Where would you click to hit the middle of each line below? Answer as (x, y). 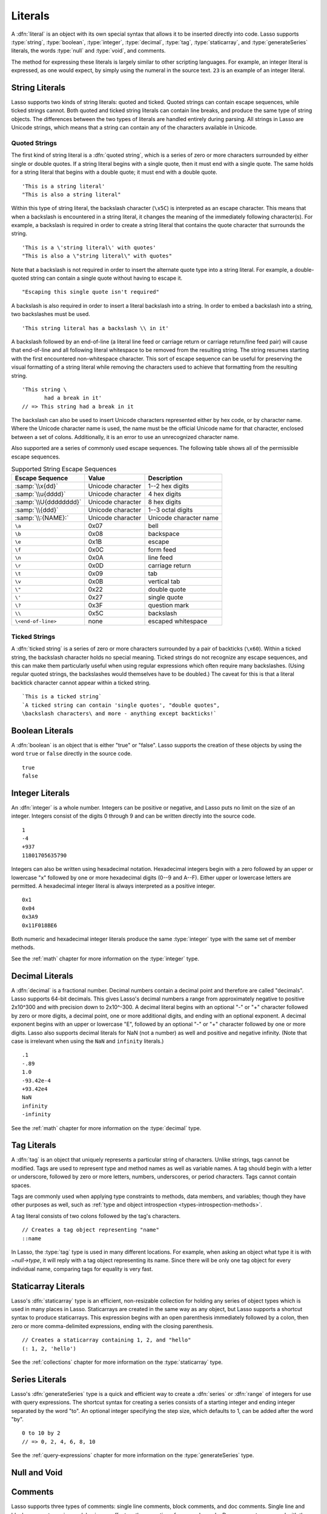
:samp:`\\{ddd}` (37, 510)
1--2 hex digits (168, 486)
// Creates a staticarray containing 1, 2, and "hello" (107, 1340)
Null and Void (37, 1473)
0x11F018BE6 (40, 925)
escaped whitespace (178, 621)
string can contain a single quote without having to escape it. (107, 278)
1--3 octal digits (170, 510)
